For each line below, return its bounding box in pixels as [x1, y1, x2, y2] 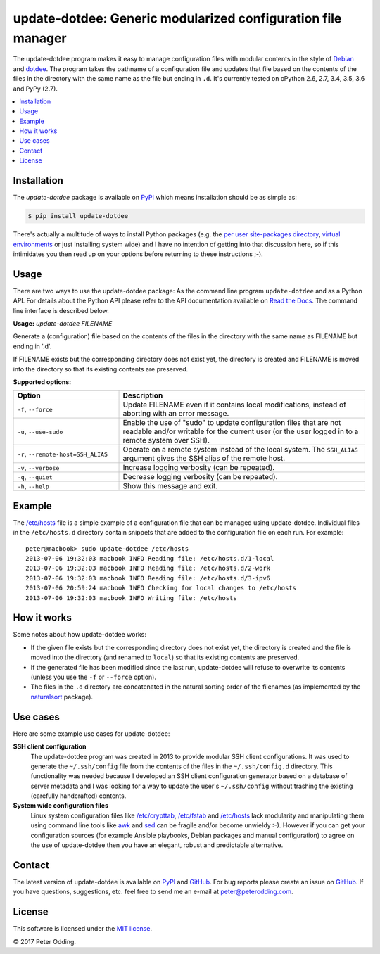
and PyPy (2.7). [13, 84, 58, 93]
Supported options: [13, 377, 72, 386]
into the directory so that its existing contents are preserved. [13, 364, 189, 373]
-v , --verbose [17, 463, 60, 473]
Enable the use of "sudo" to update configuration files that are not [122, 418, 341, 428]
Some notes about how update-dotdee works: [13, 630, 147, 639]
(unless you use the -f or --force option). [30, 673, 156, 682]
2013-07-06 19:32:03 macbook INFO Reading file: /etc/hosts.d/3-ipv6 [25, 574, 271, 582]
